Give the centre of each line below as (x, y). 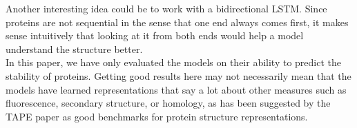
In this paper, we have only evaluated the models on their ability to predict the (173, 62)
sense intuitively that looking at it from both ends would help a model (155, 35)
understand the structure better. (74, 49)
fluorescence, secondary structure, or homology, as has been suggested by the (168, 103)
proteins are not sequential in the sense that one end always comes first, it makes (177, 22)
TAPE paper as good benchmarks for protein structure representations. (157, 116)
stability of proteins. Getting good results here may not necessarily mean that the (178, 75)
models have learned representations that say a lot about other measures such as (176, 89)
